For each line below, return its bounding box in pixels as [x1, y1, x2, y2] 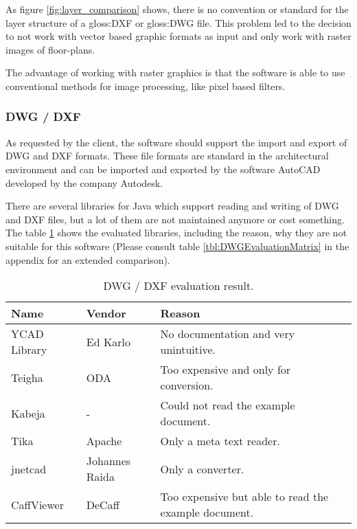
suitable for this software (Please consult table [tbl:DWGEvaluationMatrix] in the [5, 238, 349, 253]
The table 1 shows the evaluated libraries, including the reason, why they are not [5, 225, 347, 240]
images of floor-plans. [5, 42, 95, 56]
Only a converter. [160, 460, 244, 477]
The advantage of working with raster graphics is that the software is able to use [5, 65, 345, 80]
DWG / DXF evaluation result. [103, 278, 254, 294]
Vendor [86, 305, 126, 322]
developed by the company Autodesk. [5, 175, 163, 190]
